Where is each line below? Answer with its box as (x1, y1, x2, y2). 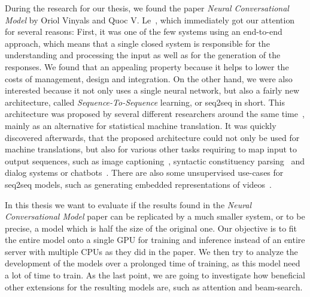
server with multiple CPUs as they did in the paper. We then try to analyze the (5, 245, 298, 257)
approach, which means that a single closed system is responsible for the (5, 37, 270, 49)
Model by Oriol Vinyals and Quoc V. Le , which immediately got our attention (5, 13, 295, 26)
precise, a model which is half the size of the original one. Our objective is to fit (5, 221, 297, 234)
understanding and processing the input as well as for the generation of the (5, 49, 281, 61)
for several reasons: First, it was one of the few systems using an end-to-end (5, 25, 282, 38)
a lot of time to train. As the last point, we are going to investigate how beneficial (5, 269, 305, 281)
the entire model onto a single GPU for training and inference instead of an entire (5, 233, 305, 246)
